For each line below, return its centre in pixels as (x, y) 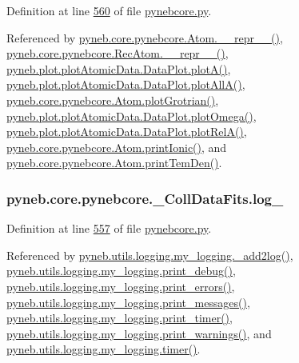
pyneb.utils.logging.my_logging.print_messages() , (128, 302)
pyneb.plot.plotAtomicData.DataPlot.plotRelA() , (127, 132)
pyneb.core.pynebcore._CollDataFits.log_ (145, 198)
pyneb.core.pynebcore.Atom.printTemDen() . (114, 163)
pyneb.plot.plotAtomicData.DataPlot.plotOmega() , (132, 116)
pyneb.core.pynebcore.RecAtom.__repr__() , (118, 53)
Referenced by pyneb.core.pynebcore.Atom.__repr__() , (145, 37)
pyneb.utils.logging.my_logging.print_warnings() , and (139, 333)
